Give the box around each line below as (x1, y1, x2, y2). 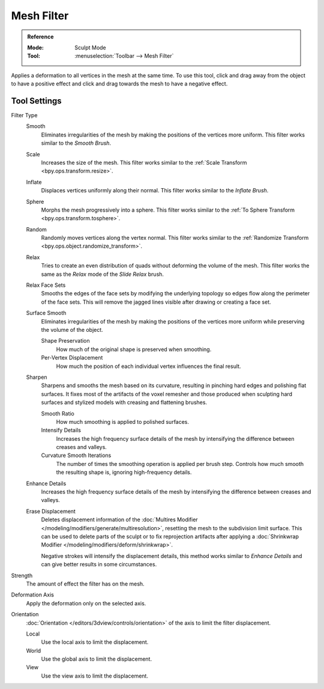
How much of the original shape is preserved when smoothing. (56, 346, 212, 353)
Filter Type (11, 112, 38, 119)
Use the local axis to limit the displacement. (41, 638, 149, 646)
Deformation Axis (11, 591, 54, 598)
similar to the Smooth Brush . (41, 139, 111, 147)
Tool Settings (11, 96, 62, 106)
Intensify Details (41, 427, 81, 434)
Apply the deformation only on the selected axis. (26, 599, 146, 607)
